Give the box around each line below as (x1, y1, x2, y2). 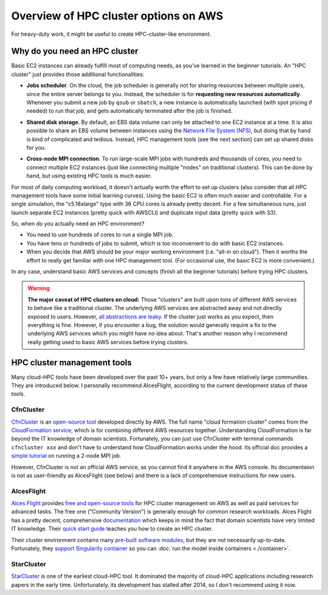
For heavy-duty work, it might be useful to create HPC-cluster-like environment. (11, 30, 211, 38)
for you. (26, 143, 46, 151)
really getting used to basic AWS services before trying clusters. (27, 338, 189, 346)
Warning (27, 284, 50, 292)
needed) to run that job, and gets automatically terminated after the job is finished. (26, 107, 233, 115)
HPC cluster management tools (11, 357, 132, 368)
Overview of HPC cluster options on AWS (11, 9, 224, 22)
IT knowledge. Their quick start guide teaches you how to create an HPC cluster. (11, 525, 213, 532)
